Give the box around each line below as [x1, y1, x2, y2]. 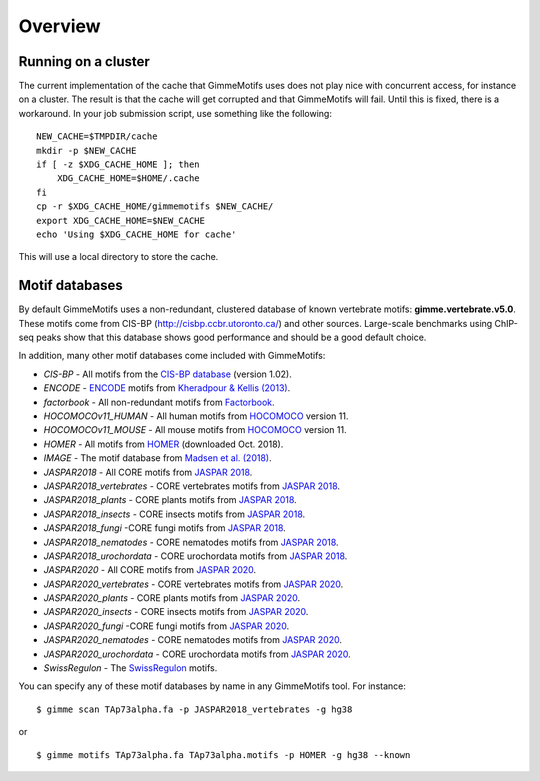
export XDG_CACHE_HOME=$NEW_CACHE [36, 215, 205, 226]
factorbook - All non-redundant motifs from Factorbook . [43, 396, 275, 408]
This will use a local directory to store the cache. [18, 251, 219, 263]
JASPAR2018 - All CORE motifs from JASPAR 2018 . [43, 466, 253, 478]
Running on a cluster [18, 53, 150, 70]
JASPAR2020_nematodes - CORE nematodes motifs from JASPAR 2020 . [43, 634, 342, 646]
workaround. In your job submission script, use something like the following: [18, 107, 332, 119]
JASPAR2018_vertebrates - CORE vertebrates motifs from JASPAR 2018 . [43, 480, 340, 492]
